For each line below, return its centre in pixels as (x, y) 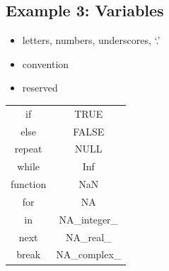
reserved (40, 88)
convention (46, 63)
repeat (28, 149)
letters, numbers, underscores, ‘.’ (91, 40)
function (29, 184)
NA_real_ (88, 237)
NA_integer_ (89, 219)
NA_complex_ (89, 254)
